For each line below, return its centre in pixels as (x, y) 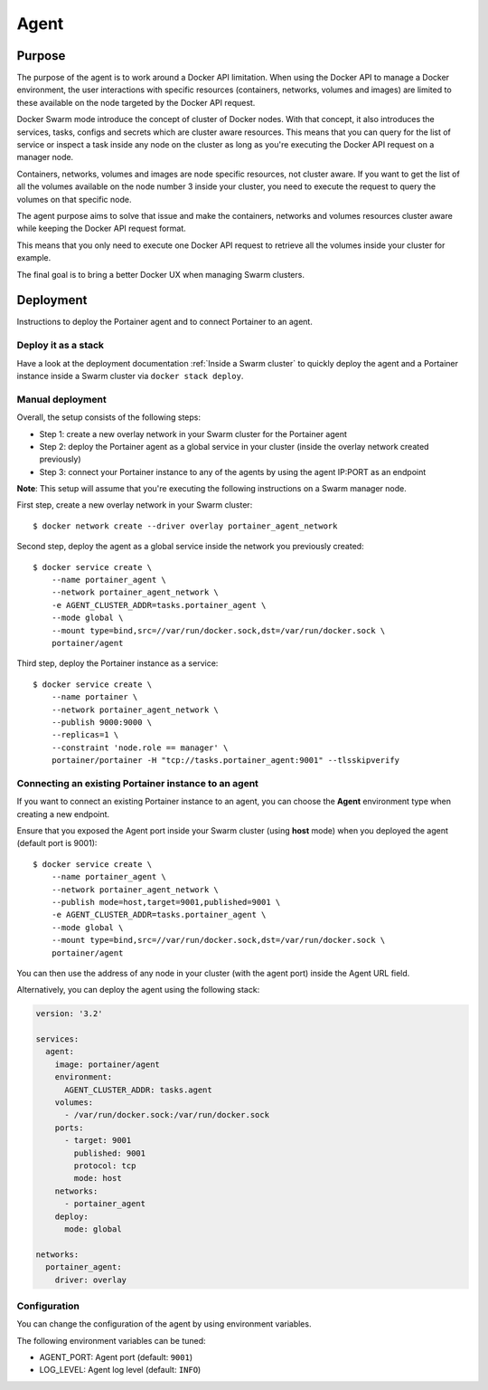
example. (34, 258)
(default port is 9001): (57, 843)
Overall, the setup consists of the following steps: (109, 417)
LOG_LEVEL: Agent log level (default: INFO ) (120, 1370)
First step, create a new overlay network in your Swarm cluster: (135, 505)
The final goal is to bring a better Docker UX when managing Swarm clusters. (160, 274)
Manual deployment (62, 399)
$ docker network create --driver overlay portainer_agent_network (185, 526)
